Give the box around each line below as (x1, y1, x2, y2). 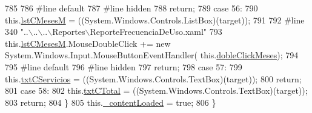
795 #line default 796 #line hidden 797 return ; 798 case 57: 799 (5, 60, 242, 73)
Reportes (52, 25, 85, 38)
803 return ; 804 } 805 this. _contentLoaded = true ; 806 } (5, 96, 216, 108)
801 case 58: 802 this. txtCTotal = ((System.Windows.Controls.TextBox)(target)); (5, 84, 308, 97)
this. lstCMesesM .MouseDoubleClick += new (5, 37, 171, 49)
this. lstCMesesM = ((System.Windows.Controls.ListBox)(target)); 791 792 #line (5, 13, 305, 26)
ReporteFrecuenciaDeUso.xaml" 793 (90, 25, 222, 38)
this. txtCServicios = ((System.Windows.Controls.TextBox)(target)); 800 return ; (5, 72, 302, 85)
